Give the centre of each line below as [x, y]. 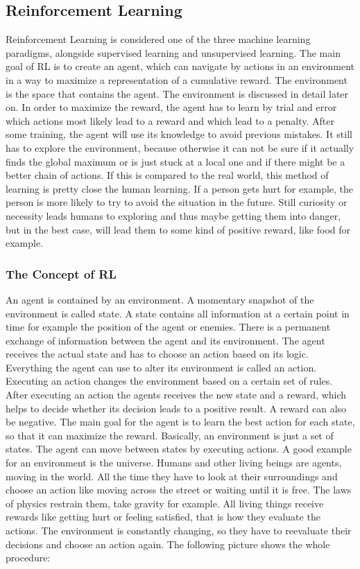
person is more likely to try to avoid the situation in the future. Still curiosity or [177, 202]
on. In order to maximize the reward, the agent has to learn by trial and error [171, 107]
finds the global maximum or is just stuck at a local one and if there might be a [175, 161]
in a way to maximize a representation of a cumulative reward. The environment [177, 79]
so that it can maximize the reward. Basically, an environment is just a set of [170, 435]
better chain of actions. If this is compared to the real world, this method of [167, 175]
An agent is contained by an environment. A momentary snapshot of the [160, 299]
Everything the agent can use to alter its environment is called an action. [161, 367]
